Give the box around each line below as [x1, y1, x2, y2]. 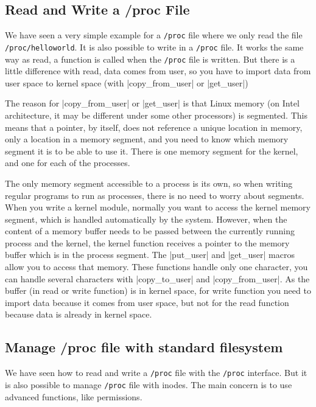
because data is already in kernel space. [5, 308, 152, 321]
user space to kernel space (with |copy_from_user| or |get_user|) [5, 76, 248, 89]
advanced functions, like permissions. [5, 390, 142, 403]
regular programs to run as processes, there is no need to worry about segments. [5, 189, 304, 201]
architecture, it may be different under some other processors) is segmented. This [5, 108, 307, 121]
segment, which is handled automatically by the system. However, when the [5, 212, 287, 225]
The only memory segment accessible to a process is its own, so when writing [5, 176, 293, 189]
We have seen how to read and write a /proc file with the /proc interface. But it [5, 366, 307, 379]
